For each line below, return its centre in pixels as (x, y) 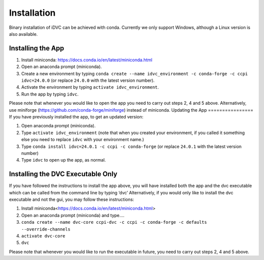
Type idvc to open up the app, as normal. (64, 160)
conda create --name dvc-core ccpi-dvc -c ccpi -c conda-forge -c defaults (114, 222)
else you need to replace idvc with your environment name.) (83, 140)
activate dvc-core (43, 236)
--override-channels (46, 229)
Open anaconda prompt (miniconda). (58, 126)
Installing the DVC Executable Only (63, 174)
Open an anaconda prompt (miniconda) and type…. (73, 215)
